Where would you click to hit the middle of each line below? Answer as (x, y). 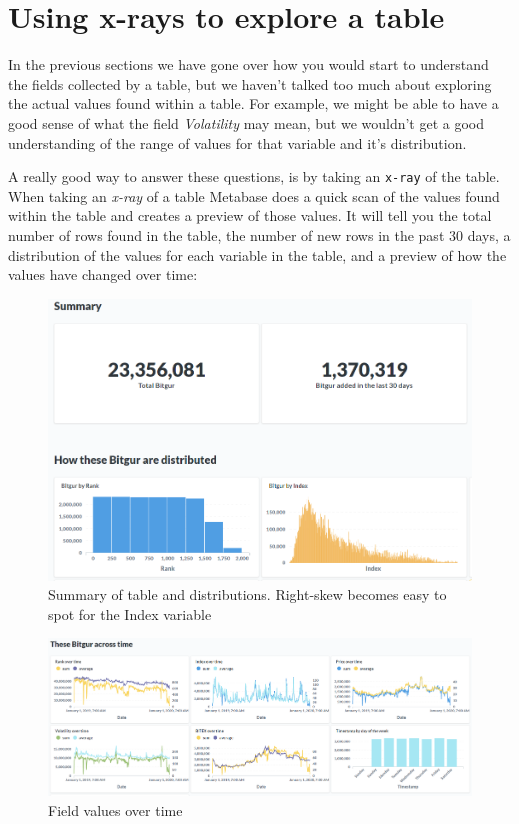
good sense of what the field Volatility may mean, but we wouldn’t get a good (246, 122)
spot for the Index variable (130, 613)
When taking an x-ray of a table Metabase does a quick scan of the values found (254, 195)
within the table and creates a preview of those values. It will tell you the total (250, 215)
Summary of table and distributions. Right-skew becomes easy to (247, 594)
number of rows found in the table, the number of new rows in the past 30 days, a (259, 234)
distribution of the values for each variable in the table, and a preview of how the (257, 254)
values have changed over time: (103, 274)
